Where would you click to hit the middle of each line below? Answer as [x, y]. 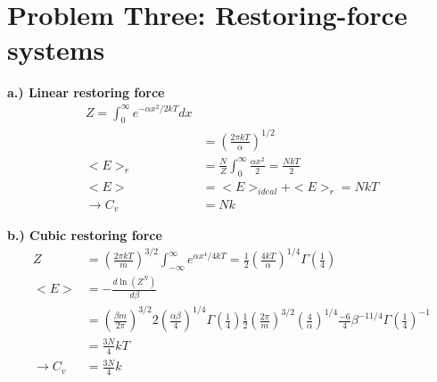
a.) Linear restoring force [86, 92]
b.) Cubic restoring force [85, 235]
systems [56, 50]
